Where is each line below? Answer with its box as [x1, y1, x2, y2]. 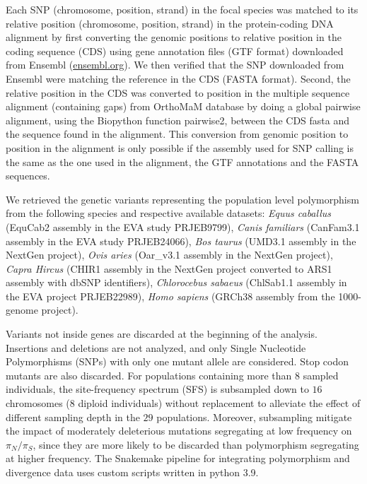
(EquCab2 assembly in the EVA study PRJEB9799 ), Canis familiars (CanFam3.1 [6, 219, 360, 234]
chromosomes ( [6, 396, 70, 411]
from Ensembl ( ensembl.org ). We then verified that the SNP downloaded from [6, 57, 344, 72]
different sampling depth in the [6, 409, 140, 424]
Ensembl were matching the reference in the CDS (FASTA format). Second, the [6, 71, 351, 85]
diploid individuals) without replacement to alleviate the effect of [78, 396, 361, 411]
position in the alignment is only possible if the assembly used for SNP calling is [6, 140, 354, 155]
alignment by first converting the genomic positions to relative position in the [6, 30, 342, 45]
